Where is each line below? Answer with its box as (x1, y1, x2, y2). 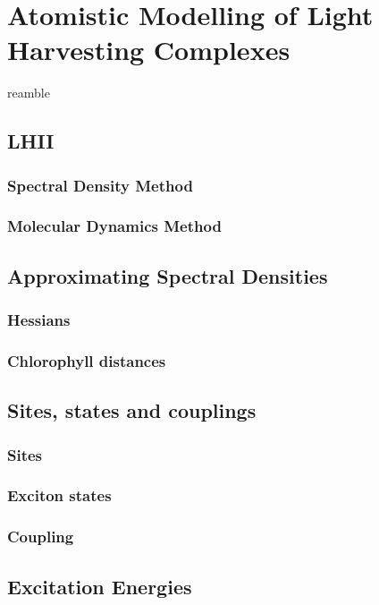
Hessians (7, 309, 71, 331)
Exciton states (7, 484, 112, 507)
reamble (7, 83, 50, 102)
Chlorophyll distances (7, 349, 166, 371)
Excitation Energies (7, 572, 192, 600)
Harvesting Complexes (7, 31, 291, 68)
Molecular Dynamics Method (7, 215, 222, 237)
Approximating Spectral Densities (7, 261, 328, 289)
